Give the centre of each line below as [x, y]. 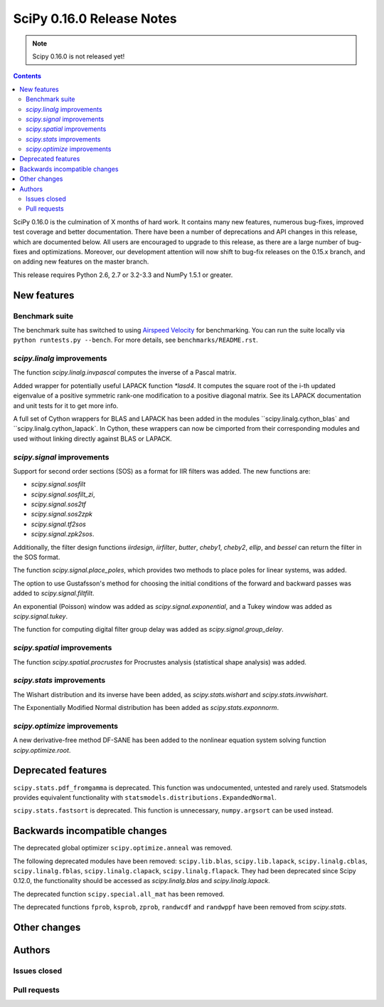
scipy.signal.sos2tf [59, 504]
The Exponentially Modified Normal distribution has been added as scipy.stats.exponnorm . [146, 708]
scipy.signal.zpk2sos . [63, 534]
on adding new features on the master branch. [81, 262]
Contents [27, 76]
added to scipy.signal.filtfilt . [54, 593]
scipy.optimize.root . [42, 750]
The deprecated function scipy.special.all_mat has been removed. [119, 894]
